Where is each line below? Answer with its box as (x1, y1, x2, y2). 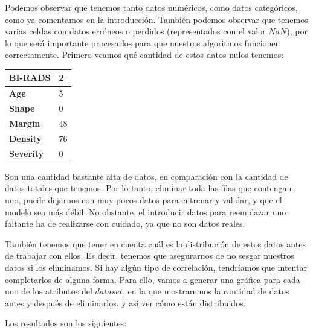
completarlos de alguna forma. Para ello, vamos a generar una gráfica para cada (5, 273, 300, 285)
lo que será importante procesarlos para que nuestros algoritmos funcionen (5, 36, 280, 49)
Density (9, 132, 42, 144)
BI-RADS (9, 71, 51, 84)
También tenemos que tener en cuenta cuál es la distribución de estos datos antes (5, 237, 306, 250)
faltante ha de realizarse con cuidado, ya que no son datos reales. (5, 217, 245, 230)
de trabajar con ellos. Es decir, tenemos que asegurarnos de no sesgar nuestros (5, 249, 294, 262)
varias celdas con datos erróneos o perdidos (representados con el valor (5, 25, 266, 37)
